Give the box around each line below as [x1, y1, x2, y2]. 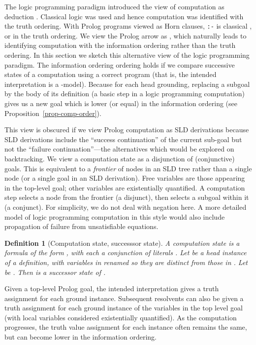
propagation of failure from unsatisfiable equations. [4, 221, 159, 231]
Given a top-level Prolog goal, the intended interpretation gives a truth [4, 283, 219, 294]
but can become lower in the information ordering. [4, 332, 157, 342]
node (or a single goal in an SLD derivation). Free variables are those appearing [4, 173, 245, 183]
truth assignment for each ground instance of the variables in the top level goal [4, 303, 243, 313]
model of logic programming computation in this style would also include [4, 211, 225, 222]
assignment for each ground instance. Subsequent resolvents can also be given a [4, 293, 244, 303]
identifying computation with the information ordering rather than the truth [4, 40, 236, 50]
